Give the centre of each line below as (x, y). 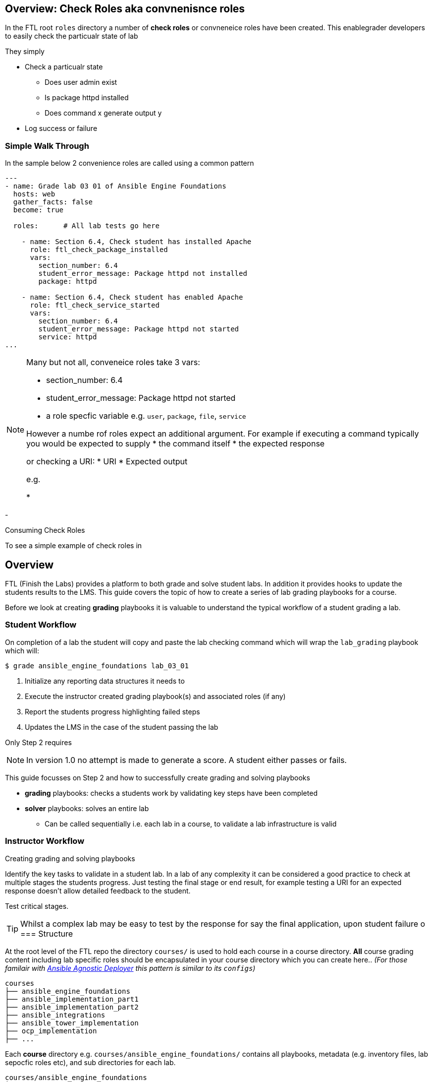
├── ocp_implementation (51, 1031)
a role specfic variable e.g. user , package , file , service (146, 416)
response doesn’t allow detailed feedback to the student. (98, 891)
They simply (25, 52)
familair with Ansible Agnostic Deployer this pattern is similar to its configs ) (130, 968)
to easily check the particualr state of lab (72, 36)
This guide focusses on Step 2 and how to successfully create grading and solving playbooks (158, 777)
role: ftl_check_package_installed (99, 250)
